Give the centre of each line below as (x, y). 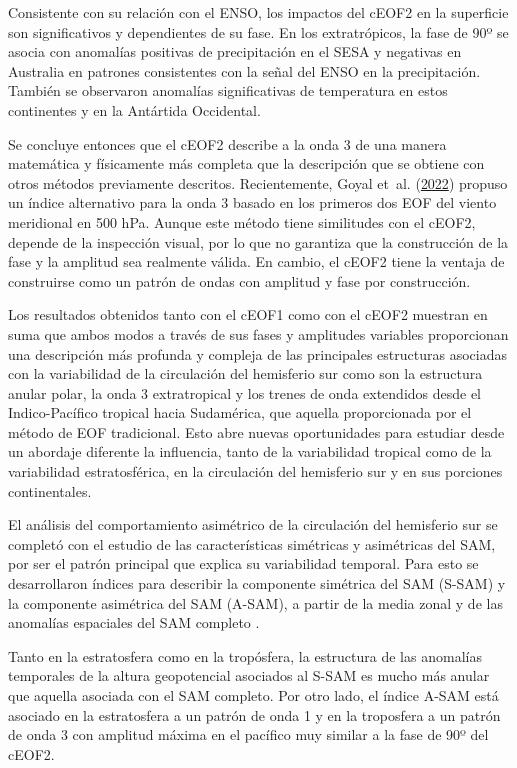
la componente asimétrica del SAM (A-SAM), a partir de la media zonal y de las (255, 602)
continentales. (50, 490)
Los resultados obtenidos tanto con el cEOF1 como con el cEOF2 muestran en (248, 314)
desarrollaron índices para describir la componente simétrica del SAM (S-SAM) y (257, 583)
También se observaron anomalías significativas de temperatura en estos (228, 90)
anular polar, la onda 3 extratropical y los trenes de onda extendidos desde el (245, 392)
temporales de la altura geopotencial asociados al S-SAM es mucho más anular (249, 675)
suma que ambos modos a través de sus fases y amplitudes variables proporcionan (258, 333)
